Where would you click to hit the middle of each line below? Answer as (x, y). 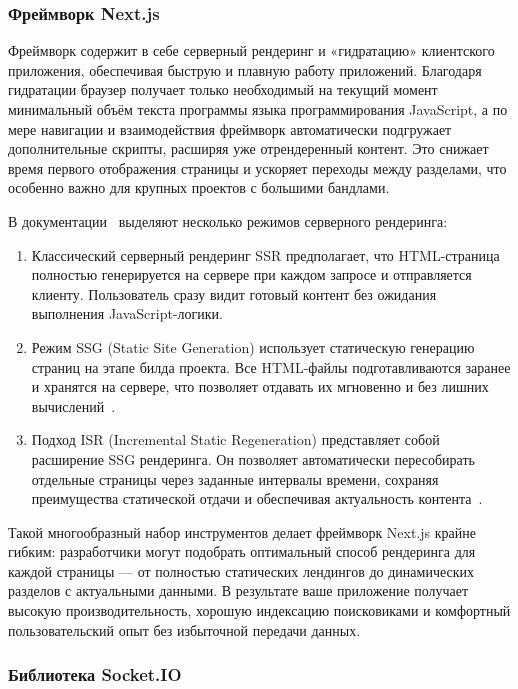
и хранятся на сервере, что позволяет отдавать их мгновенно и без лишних (260, 386)
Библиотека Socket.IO (95, 674)
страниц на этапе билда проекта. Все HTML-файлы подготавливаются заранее (271, 366)
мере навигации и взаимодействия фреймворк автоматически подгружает (230, 128)
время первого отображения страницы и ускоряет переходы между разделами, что (257, 167)
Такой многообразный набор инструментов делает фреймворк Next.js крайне (242, 531)
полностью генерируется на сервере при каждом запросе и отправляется (251, 274)
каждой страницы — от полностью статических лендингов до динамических (241, 570)
